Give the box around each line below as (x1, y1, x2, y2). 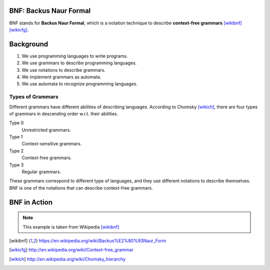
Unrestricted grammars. (21, 127, 71, 133)
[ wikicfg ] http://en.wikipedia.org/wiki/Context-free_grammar (9, 247, 133, 253)
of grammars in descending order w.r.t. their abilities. (9, 110, 118, 117)
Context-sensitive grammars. (21, 141, 82, 147)
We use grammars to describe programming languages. (21, 60, 137, 66)
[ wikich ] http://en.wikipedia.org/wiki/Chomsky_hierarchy (9, 256, 126, 262)
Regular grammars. (21, 169, 61, 175)
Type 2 (9, 148, 24, 154)
